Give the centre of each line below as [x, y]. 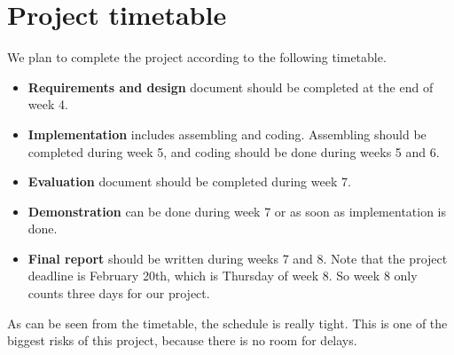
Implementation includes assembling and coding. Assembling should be [227, 134]
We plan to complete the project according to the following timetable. [197, 57]
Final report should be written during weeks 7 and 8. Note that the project [238, 258]
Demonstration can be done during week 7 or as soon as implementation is [237, 211]
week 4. [48, 104]
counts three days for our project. [119, 293]
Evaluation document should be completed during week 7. [189, 181]
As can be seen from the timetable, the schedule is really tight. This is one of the [227, 323]
